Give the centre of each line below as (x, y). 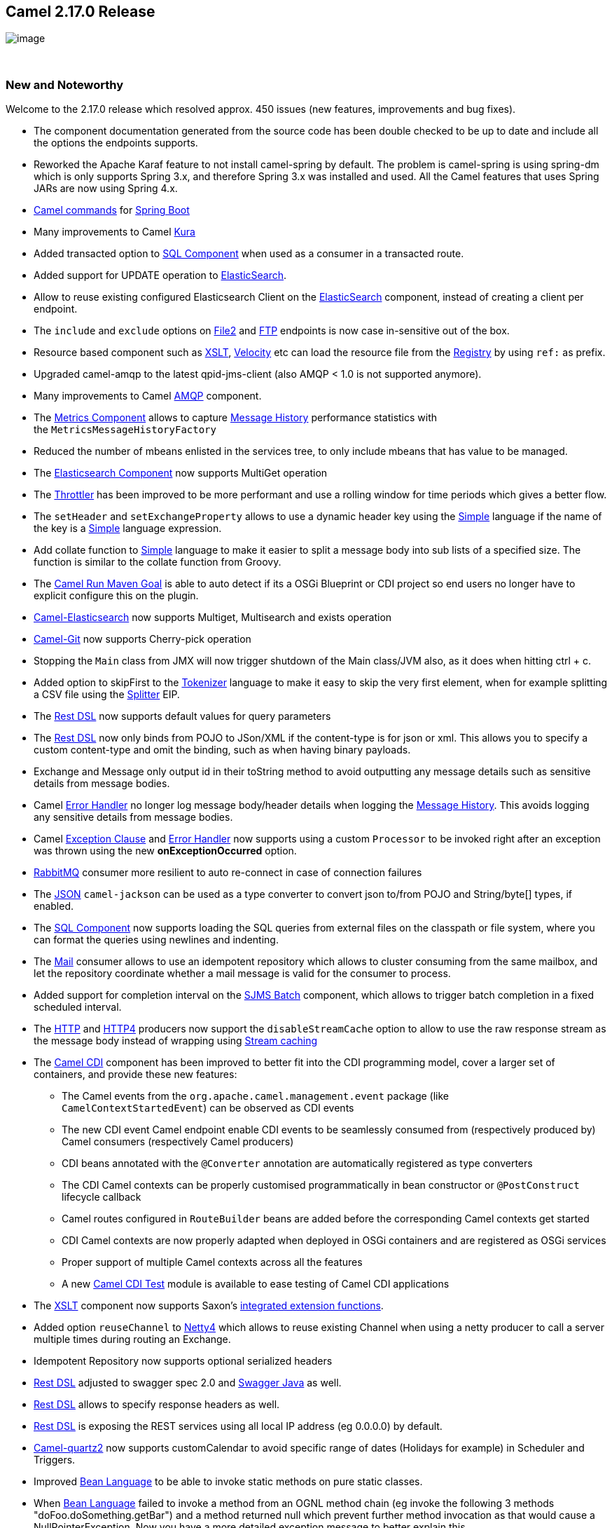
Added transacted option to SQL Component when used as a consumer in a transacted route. (249, 254)
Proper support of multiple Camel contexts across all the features (212, 1262)
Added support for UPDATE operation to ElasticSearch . (160, 275)
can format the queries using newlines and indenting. (156, 940)
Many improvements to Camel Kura (114, 232)
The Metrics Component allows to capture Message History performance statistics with (236, 418)
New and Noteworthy (64, 84)
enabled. (54, 906)
